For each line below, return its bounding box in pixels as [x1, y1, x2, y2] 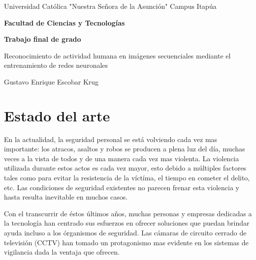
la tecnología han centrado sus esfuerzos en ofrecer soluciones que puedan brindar [4, 218, 250, 228]
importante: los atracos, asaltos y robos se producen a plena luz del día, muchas [4, 144, 245, 154]
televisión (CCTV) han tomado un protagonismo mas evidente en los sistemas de [4, 237, 249, 247]
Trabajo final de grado [4, 34, 81, 44]
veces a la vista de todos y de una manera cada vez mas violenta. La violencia [4, 153, 239, 163]
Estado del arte [4, 105, 110, 125]
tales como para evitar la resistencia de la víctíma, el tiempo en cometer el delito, [4, 173, 250, 183]
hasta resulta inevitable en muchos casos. [4, 192, 128, 202]
